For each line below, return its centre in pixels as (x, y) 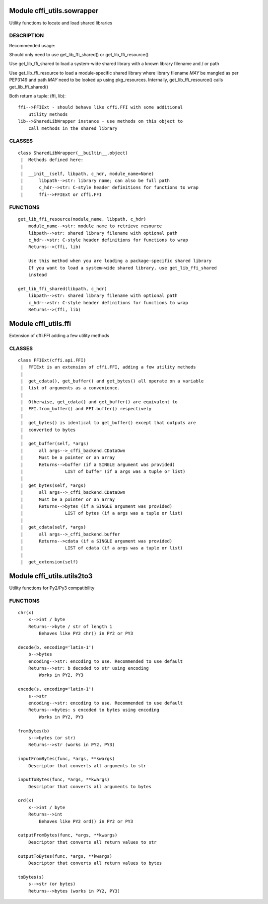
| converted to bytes (48, 430)
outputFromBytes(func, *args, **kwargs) (68, 835)
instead (37, 274)
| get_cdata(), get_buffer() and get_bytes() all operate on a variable (112, 381)
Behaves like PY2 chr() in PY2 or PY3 (86, 633)
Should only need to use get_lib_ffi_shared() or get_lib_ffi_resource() (79, 55)
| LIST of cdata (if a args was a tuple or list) (102, 548)
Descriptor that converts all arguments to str (87, 766)
